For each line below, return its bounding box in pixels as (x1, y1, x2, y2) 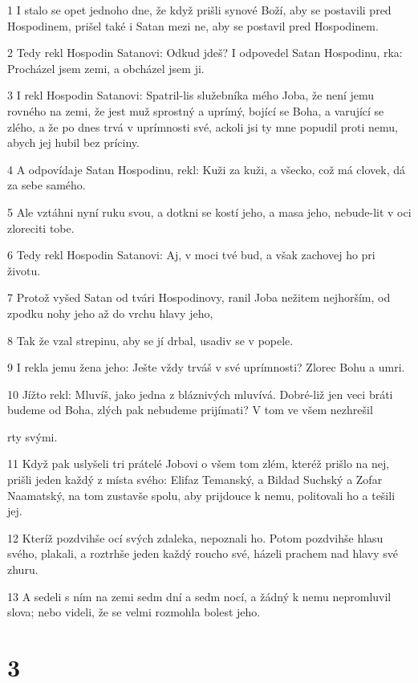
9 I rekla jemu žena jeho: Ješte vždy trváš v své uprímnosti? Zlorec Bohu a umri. (7, 359, 405, 376)
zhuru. (7, 561, 39, 578)
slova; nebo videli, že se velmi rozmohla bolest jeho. (7, 604, 261, 620)
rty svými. (7, 428, 58, 445)
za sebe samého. (7, 177, 86, 193)
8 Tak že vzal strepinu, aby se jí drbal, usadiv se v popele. (7, 331, 294, 348)
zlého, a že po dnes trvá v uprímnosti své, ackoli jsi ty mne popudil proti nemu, (7, 118, 398, 135)
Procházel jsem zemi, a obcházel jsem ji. (7, 59, 205, 76)
